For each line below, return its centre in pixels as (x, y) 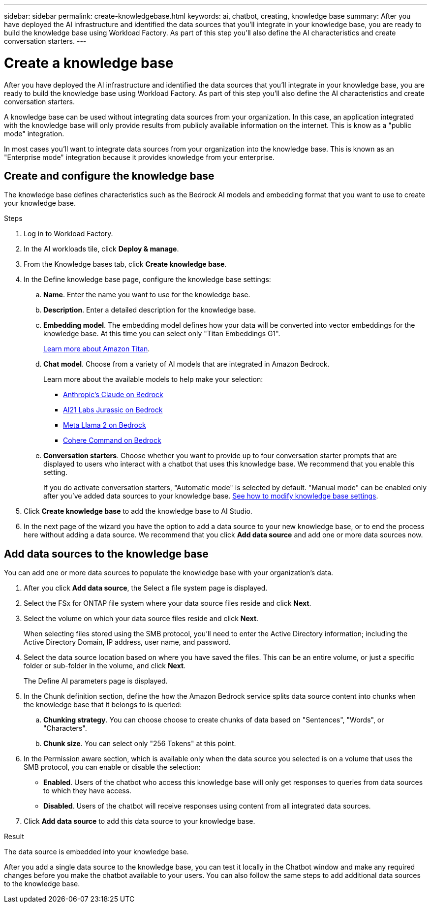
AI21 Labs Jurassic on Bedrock (113, 410)
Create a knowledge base (89, 63)
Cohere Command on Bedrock (112, 440)
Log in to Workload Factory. (68, 234)
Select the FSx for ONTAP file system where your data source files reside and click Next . (168, 603)
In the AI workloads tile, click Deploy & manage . (101, 249)
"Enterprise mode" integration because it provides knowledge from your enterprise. (139, 157)
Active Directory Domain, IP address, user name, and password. (127, 642)
